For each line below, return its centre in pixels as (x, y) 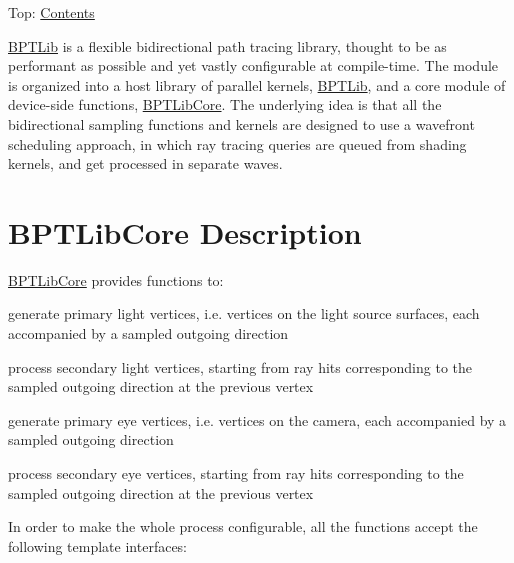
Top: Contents (51, 12)
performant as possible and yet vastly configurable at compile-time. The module (253, 65)
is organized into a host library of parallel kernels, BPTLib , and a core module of (257, 84)
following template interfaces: (98, 545)
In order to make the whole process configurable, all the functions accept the (243, 526)
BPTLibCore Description (185, 231)
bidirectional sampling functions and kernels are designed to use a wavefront (241, 123)
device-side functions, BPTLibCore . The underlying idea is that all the (225, 104)
